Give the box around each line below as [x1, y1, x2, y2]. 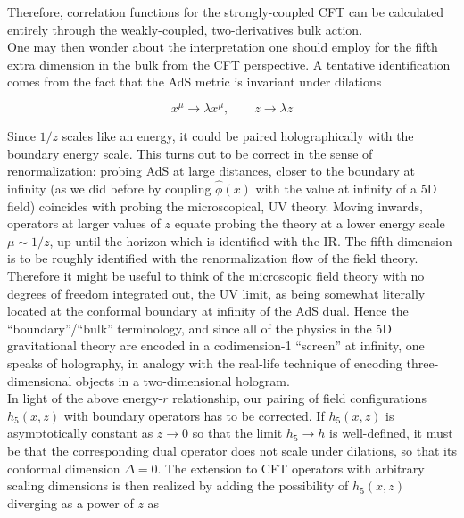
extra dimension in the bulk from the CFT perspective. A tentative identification [7, 54, 451, 73]
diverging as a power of [7, 493, 134, 512]
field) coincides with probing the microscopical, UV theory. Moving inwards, [7, 196, 423, 215]
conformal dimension [7, 458, 120, 477]
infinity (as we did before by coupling [7, 179, 211, 198]
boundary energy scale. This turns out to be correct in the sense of [7, 144, 373, 162]
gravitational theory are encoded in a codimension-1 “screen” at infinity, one [7, 336, 425, 355]
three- [406, 353, 439, 372]
